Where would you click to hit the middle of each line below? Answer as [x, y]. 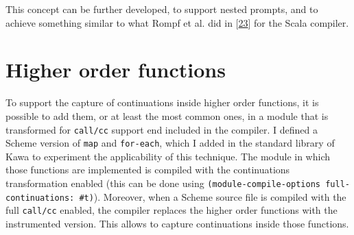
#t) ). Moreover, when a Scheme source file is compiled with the [213, 196]
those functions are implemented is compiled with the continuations [148, 170]
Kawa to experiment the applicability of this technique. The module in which [168, 156]
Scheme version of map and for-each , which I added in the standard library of [170, 143]
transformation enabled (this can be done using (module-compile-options [163, 183]
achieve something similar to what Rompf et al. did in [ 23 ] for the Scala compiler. [177, 22]
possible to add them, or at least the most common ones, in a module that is [167, 115]
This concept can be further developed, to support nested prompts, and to [162, 9]
